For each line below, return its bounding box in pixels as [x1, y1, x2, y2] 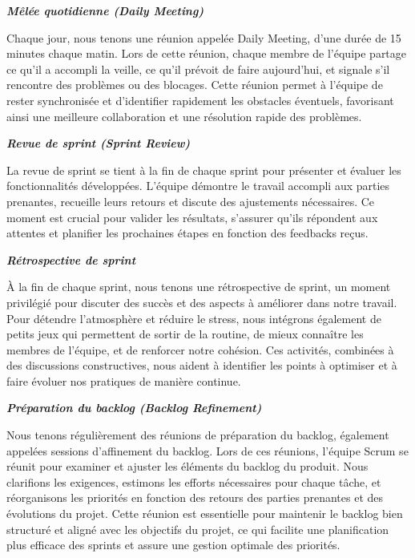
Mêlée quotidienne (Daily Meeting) [6, 2, 204, 18]
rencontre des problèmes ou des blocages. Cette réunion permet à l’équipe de [6, 76, 383, 93]
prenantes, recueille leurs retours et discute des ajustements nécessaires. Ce [6, 192, 375, 209]
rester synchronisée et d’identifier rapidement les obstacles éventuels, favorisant [6, 91, 394, 108]
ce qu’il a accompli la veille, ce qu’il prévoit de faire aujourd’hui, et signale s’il [6, 60, 390, 77]
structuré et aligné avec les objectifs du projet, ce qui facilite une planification [6, 520, 389, 537]
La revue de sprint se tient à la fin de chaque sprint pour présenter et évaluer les [6, 161, 401, 178]
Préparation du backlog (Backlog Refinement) [6, 399, 262, 416]
